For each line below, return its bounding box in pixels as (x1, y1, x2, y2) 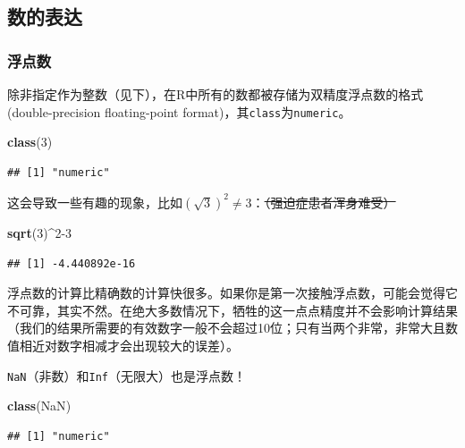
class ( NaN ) (7, 396, 72, 415)
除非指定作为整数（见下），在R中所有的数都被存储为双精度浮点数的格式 (7, 85, 424, 103)
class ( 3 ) (7, 132, 53, 151)
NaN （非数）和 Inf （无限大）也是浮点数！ (7, 366, 246, 385)
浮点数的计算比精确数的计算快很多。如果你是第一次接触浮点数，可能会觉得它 (7, 283, 458, 302)
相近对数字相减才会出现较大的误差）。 (19, 335, 239, 354)
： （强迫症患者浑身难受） (251, 192, 396, 211)
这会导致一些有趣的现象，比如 (7, 192, 182, 211)
